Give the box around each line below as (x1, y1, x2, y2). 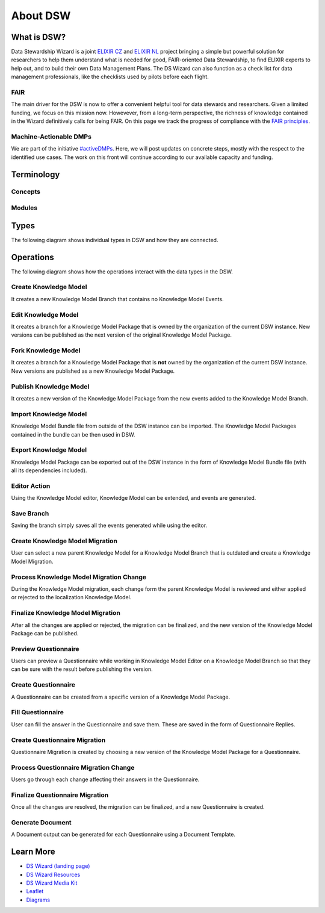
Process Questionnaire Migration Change (11, 763, 135, 771)
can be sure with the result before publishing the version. (11, 665, 153, 673)
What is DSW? (11, 32, 66, 42)
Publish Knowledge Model (11, 382, 90, 391)
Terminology (11, 169, 60, 179)
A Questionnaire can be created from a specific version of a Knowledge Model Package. (11, 693, 231, 700)
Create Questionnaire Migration (11, 735, 106, 744)
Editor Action (11, 482, 51, 490)
